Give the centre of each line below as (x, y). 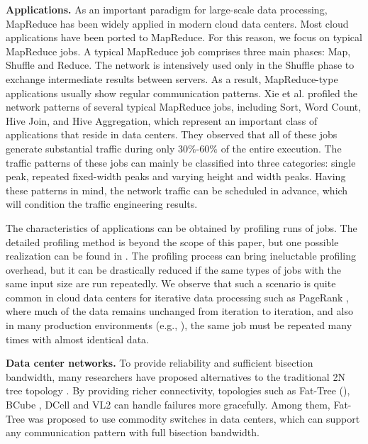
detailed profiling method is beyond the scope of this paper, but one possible (172, 242)
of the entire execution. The (281, 148)
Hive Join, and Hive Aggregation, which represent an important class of (162, 120)
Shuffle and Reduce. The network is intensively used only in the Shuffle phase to (180, 65)
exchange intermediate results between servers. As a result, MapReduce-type (172, 78)
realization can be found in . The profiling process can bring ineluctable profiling (181, 256)
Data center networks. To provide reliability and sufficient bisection (160, 363)
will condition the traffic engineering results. (102, 204)
